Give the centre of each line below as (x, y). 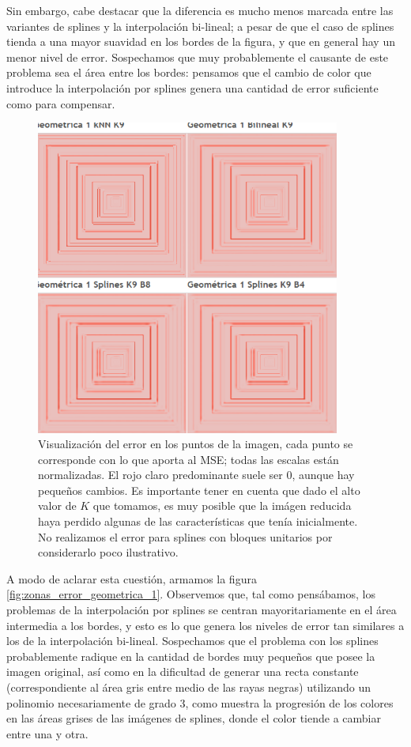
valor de (57, 506)
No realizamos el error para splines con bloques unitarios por (185, 536)
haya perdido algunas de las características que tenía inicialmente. (198, 521)
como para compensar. (61, 103)
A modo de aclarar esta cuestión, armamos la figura (132, 578)
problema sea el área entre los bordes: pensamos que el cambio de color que (189, 72)
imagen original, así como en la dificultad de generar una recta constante (183, 672)
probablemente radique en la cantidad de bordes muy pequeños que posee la (191, 656)
